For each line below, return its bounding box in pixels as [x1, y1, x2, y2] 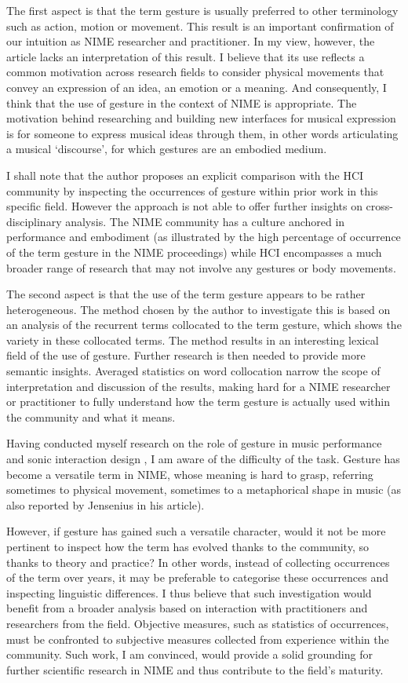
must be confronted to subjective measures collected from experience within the [6, 630, 389, 647]
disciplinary [6, 213, 62, 229]
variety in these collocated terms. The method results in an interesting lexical [6, 331, 379, 348]
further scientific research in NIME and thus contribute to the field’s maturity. [6, 661, 384, 678]
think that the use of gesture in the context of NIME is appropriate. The [6, 94, 357, 111]
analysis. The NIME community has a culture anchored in [65, 213, 345, 229]
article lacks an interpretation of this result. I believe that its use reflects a [6, 48, 365, 64]
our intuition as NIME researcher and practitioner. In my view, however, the [6, 33, 375, 49]
